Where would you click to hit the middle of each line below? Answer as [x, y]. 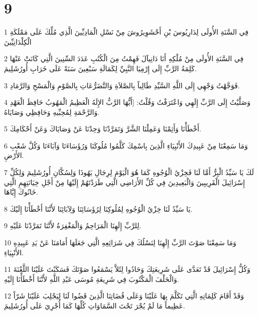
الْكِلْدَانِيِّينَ [18, 41]
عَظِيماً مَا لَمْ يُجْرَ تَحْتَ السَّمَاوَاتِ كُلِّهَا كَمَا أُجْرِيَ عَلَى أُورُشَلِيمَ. [95, 305]
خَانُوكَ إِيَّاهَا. [21, 192]
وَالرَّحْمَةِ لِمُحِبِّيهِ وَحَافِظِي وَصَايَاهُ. [52, 112]
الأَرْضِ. [14, 155]
